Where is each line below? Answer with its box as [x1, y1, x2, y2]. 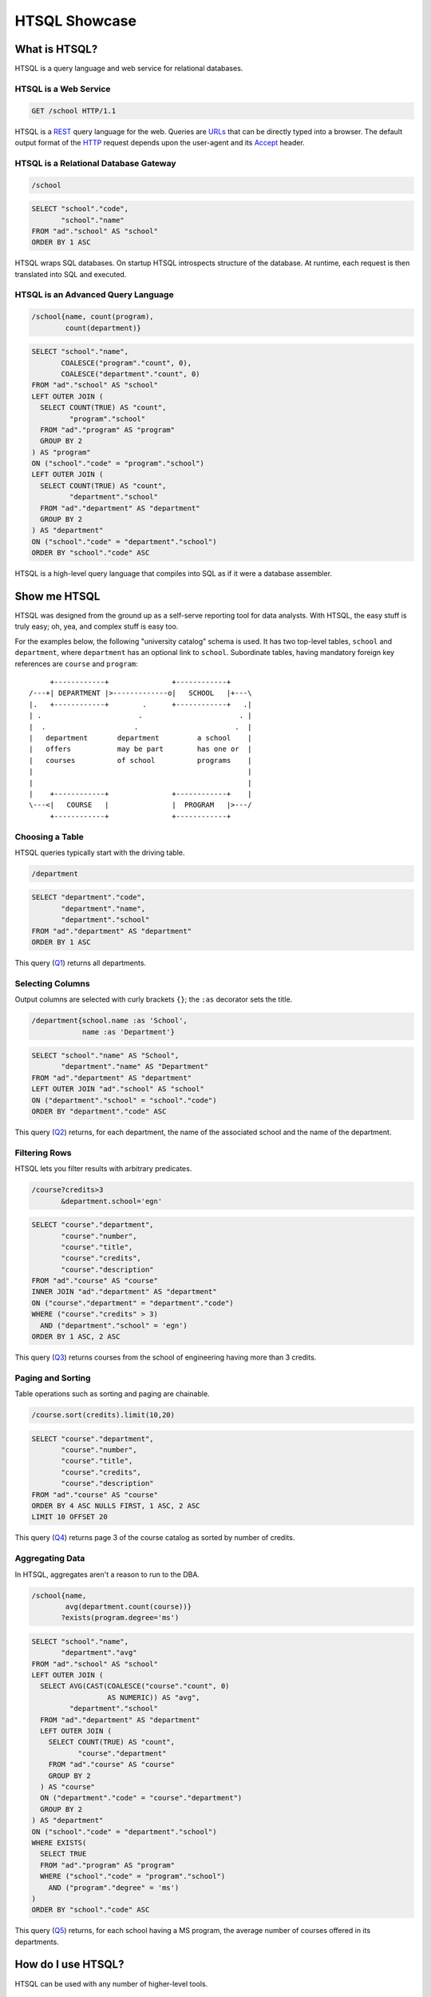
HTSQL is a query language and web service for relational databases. [14, 64, 243, 73]
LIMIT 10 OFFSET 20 [31, 1512, 108, 1522]
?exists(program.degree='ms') [61, 1614, 180, 1622]
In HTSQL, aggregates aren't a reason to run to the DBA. [14, 1570, 200, 1579]
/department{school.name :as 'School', [31, 1016, 188, 1026]
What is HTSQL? [14, 42, 98, 56]
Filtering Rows [14, 1147, 72, 1158]
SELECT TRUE [40, 1849, 87, 1859]
